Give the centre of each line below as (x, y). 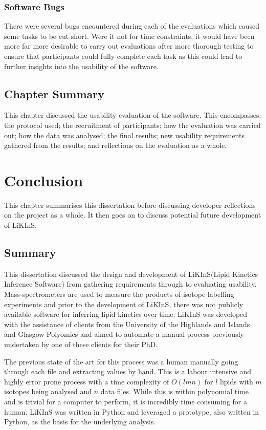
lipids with (237, 381)
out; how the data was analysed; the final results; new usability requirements (124, 135)
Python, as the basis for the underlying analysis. (80, 422)
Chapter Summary (54, 93)
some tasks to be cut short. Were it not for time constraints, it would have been (129, 36)
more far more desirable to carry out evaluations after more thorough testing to (129, 46)
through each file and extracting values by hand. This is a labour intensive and (128, 371)
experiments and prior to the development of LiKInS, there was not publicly (124, 304)
